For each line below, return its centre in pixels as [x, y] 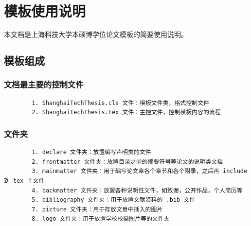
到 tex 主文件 [24, 181]
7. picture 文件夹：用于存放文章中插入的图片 [97, 209]
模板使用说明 [45, 11]
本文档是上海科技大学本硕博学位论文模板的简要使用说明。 [96, 34]
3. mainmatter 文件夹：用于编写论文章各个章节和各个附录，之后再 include [140, 171]
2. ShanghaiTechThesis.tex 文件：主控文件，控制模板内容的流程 [126, 113]
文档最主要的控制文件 [44, 84]
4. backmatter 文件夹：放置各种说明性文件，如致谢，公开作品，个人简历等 [137, 190]
